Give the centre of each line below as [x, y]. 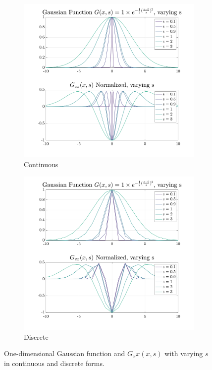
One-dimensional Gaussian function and [65, 353]
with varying [184, 353]
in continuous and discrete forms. [54, 363]
